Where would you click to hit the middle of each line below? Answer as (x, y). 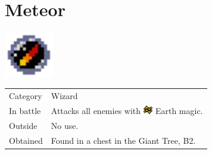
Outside (23, 125)
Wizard (64, 96)
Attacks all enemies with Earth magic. (127, 110)
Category (26, 96)
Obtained (26, 140)
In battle (25, 110)
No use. (65, 125)
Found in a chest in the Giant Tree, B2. (123, 140)
